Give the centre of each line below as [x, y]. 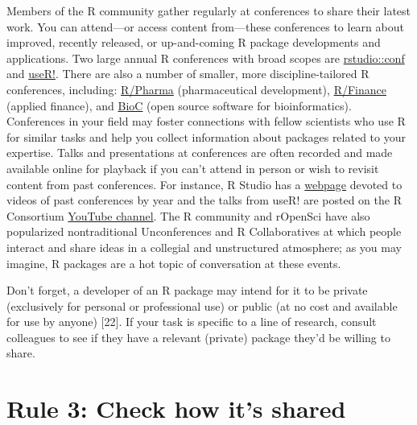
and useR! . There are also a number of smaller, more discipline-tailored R [188, 74]
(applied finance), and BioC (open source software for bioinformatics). [179, 105]
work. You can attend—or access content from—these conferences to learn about [205, 26]
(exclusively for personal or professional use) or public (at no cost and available [202, 305]
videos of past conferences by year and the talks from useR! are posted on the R [204, 200]
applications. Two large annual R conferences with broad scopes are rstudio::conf [206, 58]
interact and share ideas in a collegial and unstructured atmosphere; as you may [204, 247]
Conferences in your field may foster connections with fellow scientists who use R [206, 121]
